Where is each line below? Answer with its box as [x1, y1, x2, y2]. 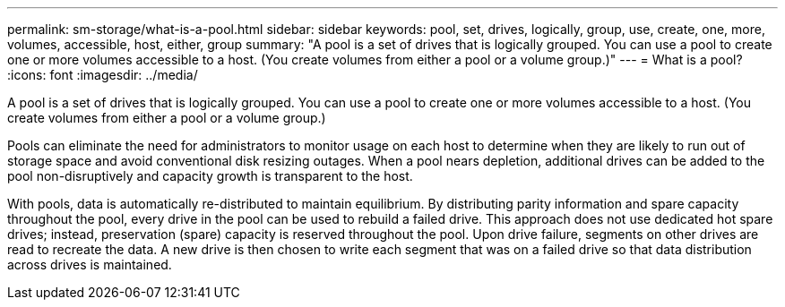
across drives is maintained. [7, 257, 172, 272]
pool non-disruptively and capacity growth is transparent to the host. [7, 168, 413, 183]
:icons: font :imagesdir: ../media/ [7, 67, 198, 82]
